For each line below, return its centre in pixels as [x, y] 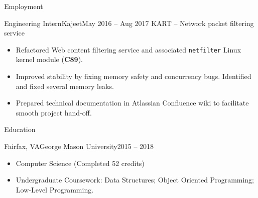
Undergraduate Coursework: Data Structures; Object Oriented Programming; [135, 180]
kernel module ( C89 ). [49, 59]
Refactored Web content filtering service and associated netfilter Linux [128, 49]
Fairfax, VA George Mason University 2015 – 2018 [79, 146]
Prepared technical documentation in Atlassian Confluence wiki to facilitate [132, 103]
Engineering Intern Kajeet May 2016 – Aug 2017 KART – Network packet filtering [129, 23]
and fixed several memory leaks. [65, 86]
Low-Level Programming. [55, 189]
